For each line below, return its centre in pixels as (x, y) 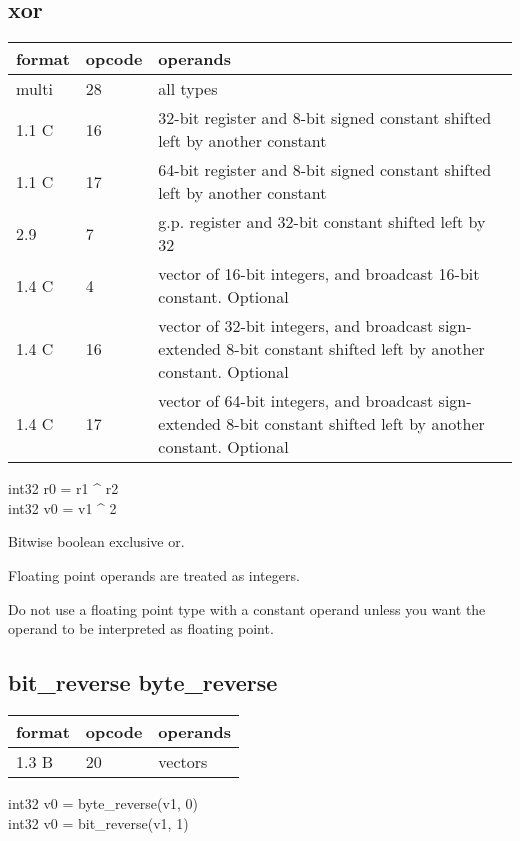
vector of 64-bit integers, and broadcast (296, 401)
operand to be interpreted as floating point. (141, 628)
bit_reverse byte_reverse (143, 682)
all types (188, 89)
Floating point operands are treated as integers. (154, 574)
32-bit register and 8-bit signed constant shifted (325, 118)
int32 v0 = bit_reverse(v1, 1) (98, 822)
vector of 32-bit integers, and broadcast (296, 326)
